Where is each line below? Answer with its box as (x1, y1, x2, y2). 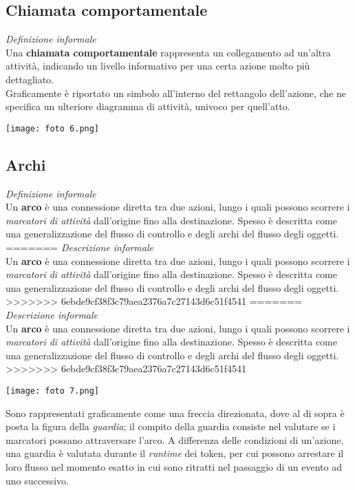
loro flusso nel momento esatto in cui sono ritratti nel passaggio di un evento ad (6, 459, 343, 473)
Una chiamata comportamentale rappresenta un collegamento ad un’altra (6, 45, 331, 59)
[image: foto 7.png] (6, 385, 100, 396)
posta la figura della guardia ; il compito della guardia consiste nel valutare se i (6, 419, 336, 434)
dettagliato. (6, 72, 54, 86)
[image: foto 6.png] (6, 123, 100, 134)
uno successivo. (6, 473, 69, 487)
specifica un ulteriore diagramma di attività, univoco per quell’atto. (6, 99, 290, 114)
